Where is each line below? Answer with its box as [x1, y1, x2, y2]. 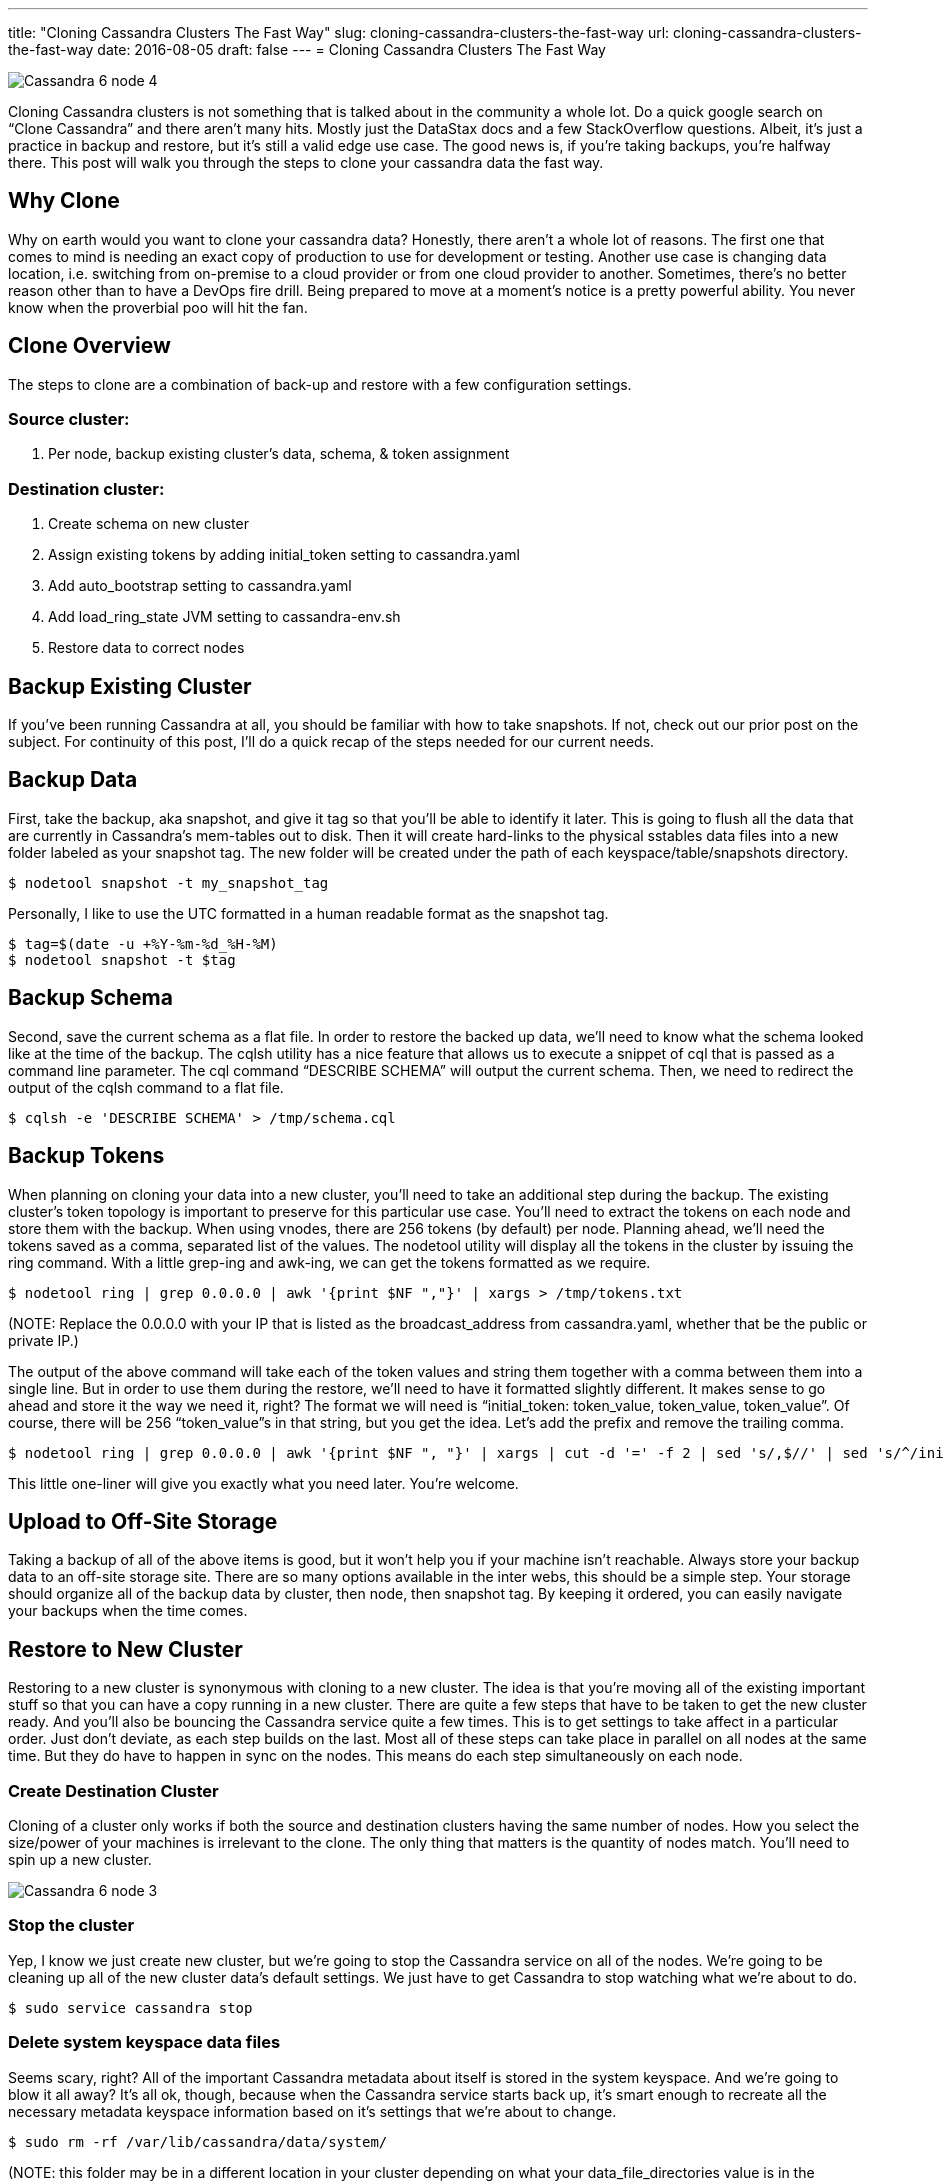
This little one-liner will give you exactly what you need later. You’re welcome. [8, 1474, 519, 1492]
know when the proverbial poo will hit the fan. [8, 298, 308, 316]
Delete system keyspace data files [8, 2032, 281, 2053]
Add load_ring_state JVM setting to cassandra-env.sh [48, 608, 401, 626]
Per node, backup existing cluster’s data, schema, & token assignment [48, 445, 510, 463]
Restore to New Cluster [8, 1636, 243, 1662]
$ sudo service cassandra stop [8, 1999, 253, 2016]
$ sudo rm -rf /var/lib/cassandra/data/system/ [8, 2133, 388, 2150]
